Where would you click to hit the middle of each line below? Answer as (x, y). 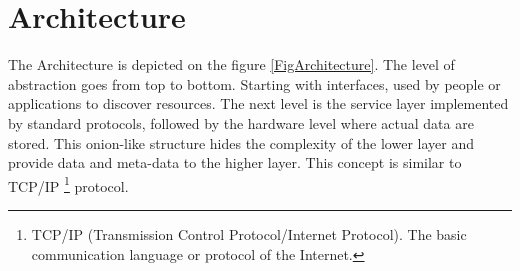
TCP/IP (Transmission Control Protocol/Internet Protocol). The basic (249, 233)
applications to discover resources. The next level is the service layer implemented (258, 103)
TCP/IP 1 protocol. (68, 184)
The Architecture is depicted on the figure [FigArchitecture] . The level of (231, 64)
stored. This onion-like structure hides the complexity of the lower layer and (241, 142)
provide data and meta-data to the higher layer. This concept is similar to (235, 162)
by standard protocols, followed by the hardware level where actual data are (241, 122)
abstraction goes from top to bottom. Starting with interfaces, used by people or (254, 83)
